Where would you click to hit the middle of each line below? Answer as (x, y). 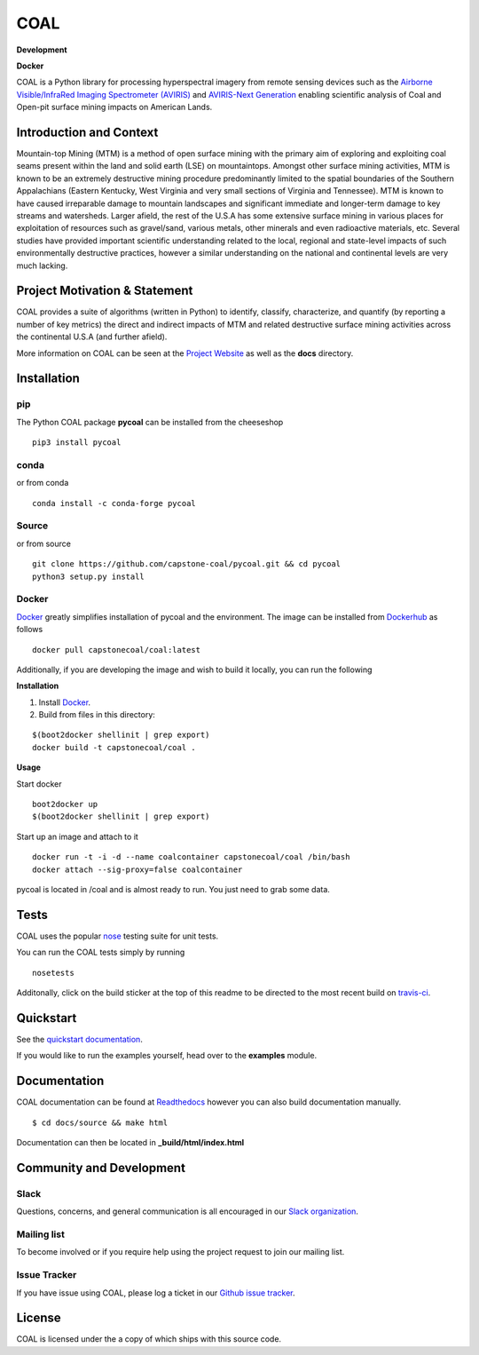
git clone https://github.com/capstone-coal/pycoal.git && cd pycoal (187, 564)
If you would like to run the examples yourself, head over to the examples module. (167, 1056)
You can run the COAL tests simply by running (101, 952)
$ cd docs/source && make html (100, 1122)
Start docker (39, 784)
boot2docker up (65, 804)
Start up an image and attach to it (78, 836)
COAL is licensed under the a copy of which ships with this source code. (149, 1339)
